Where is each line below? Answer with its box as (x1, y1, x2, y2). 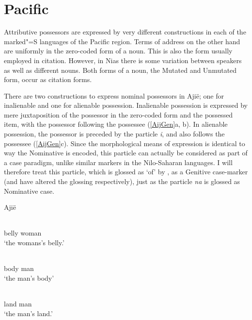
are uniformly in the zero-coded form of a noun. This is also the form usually (4, 46, 233, 56)
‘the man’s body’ (4, 272, 54, 283)
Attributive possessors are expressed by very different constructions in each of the (4, 27, 246, 37)
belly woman (4, 228, 42, 238)
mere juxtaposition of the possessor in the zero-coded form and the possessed (4, 109, 233, 119)
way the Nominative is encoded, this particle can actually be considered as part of (4, 148, 248, 158)
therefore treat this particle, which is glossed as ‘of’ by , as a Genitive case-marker (4, 167, 248, 177)
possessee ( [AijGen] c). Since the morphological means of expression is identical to (4, 138, 245, 148)
